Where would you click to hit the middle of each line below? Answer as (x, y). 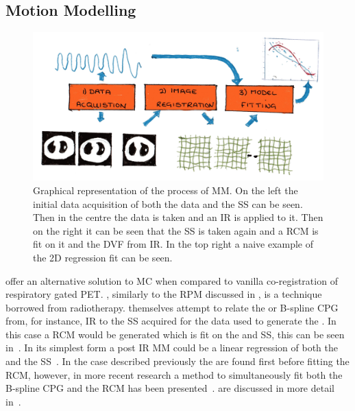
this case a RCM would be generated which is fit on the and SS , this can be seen (175, 334)
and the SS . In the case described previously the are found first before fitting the (177, 361)
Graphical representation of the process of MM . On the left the (166, 190)
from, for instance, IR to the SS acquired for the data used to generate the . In (171, 321)
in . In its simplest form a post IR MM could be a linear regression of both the (172, 348)
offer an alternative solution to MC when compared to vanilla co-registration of (172, 280)
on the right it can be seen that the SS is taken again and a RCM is (176, 230)
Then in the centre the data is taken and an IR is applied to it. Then (178, 217)
